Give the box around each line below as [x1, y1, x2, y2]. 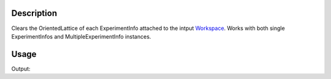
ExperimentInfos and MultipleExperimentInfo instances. [11, 32, 151, 40]
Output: [11, 65, 31, 72]
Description [11, 8, 58, 18]
